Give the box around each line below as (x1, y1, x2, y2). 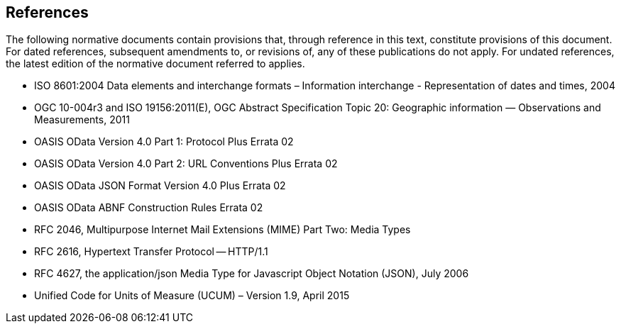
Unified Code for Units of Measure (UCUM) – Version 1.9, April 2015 (34, 289, 350, 302)
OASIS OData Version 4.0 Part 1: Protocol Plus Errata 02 (34, 135, 294, 148)
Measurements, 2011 (34, 113, 130, 126)
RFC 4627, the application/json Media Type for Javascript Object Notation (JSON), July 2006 (34, 267, 469, 280)
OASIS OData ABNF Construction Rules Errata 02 (34, 201, 263, 214)
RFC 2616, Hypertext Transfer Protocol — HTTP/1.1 (34, 245, 268, 258)
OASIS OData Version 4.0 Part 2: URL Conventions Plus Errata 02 (34, 157, 338, 170)
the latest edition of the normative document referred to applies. (6, 57, 305, 70)
